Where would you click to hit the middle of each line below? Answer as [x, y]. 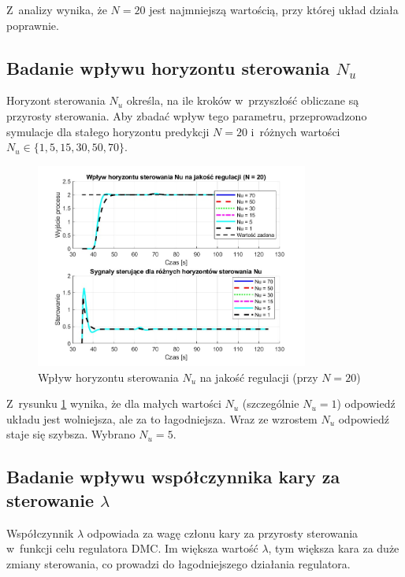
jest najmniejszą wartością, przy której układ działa [274, 9]
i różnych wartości [295, 131]
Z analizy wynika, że [57, 9]
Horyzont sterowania [56, 100]
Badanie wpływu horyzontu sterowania [168, 67]
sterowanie [50, 499]
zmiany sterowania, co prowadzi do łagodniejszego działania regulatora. [178, 563]
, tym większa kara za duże [334, 548]
